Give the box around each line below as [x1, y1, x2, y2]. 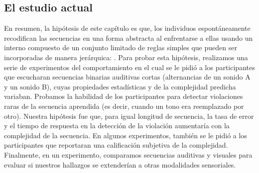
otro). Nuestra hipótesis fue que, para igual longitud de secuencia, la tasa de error [4, 110, 254, 121]
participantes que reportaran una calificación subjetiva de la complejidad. [4, 140, 228, 150]
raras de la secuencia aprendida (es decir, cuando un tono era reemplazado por [4, 100, 244, 111]
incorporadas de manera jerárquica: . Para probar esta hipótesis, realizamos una [4, 52, 248, 62]
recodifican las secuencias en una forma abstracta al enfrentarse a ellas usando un [4, 32, 253, 43]
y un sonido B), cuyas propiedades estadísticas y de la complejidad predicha [4, 81, 236, 91]
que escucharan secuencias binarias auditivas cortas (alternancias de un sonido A [4, 72, 251, 82]
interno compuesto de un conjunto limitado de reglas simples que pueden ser [4, 42, 237, 53]
